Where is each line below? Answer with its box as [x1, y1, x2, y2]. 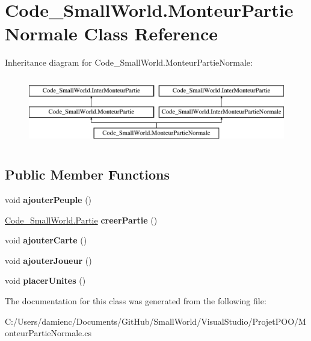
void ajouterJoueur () [5, 254, 92, 266]
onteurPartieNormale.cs [5, 327, 91, 339]
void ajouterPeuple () [5, 193, 92, 206]
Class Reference [84, 21, 218, 46]
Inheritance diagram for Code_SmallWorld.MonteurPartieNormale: [5, 56, 253, 69]
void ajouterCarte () [5, 234, 87, 246]
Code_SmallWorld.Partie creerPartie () [5, 213, 158, 226]
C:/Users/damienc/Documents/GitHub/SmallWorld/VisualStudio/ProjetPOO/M [5, 314, 306, 327]
